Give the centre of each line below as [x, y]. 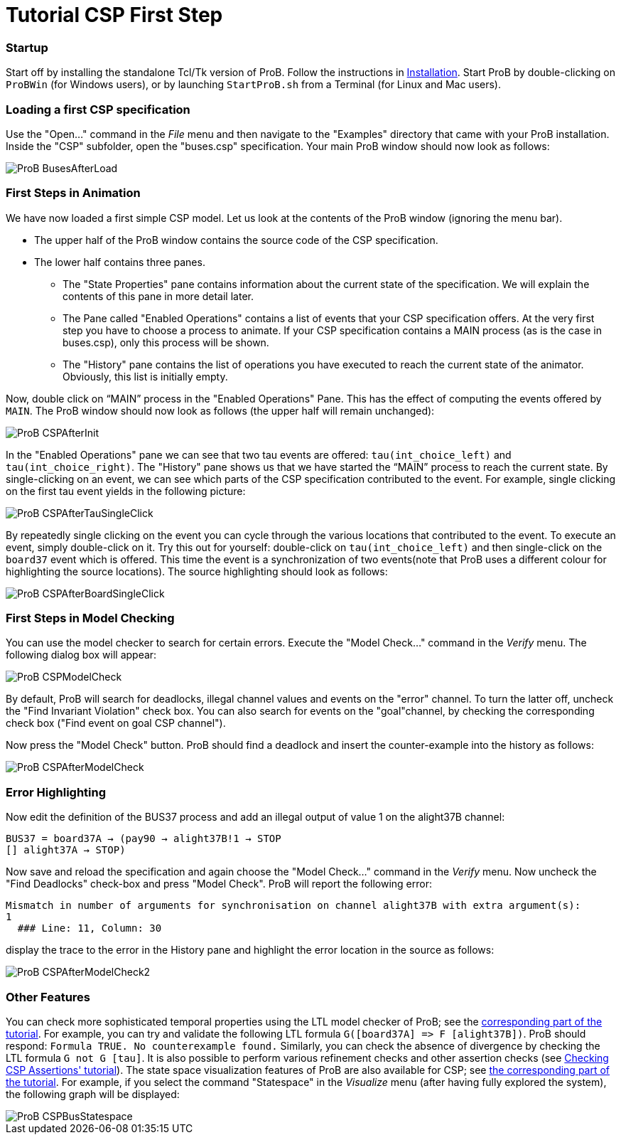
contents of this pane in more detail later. [158, 296]
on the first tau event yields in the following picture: [126, 491]
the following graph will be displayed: [93, 1094]
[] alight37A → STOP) [66, 850]
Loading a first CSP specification [98, 109]
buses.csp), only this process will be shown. [166, 342]
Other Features [48, 997]
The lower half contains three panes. [120, 262]
